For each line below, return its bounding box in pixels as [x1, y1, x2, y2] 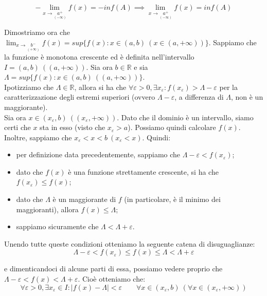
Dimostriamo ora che [4, 27, 70, 38]
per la [219, 81, 238, 92]
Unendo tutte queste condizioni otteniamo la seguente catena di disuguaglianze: [4, 238, 255, 249]
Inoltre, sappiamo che [4, 132, 72, 142]
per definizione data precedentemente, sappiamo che [16, 149, 181, 160]
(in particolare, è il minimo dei [124, 194, 221, 205]
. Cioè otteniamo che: [78, 273, 146, 284]
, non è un [230, 91, 263, 102]
